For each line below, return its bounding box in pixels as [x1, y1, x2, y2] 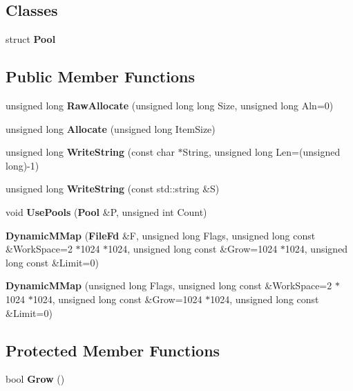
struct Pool [6, 32, 56, 46]
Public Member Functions [6, 66, 195, 87]
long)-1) [6, 158, 39, 172]
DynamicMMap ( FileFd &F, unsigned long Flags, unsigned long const [6, 228, 316, 242]
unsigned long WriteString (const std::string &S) [6, 181, 220, 196]
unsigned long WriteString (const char [6, 145, 175, 159]
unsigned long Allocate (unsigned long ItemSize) [6, 121, 216, 136]
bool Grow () [6, 372, 65, 386]
